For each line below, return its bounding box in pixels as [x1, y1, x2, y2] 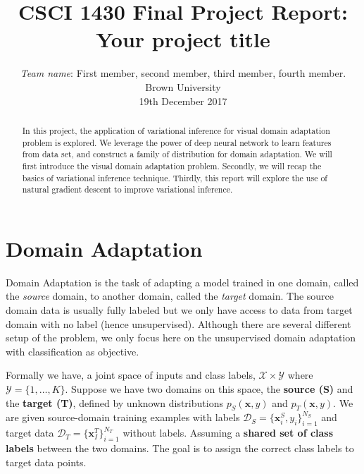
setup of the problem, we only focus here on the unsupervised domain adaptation [6, 330, 356, 345]
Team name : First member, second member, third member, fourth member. [20, 66, 346, 80]
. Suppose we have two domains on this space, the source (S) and [65, 381, 353, 396]
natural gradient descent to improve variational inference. [22, 183, 233, 195]
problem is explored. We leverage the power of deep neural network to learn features [22, 136, 332, 148]
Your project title [96, 25, 270, 54]
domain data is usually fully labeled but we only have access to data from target [6, 302, 353, 317]
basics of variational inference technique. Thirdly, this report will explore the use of [22, 171, 327, 183]
